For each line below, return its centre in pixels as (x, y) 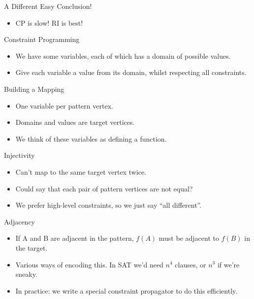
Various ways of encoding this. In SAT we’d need (89, 264)
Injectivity (19, 155)
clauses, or (190, 264)
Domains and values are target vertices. (75, 122)
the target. (32, 247)
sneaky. (26, 274)
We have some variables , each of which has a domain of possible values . (123, 56)
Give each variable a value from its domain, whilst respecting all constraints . (131, 72)
